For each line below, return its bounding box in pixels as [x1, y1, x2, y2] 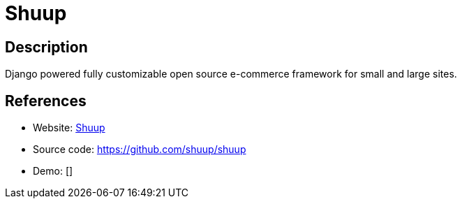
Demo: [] [33, 165, 73, 177]
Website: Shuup [33, 122, 105, 134]
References [5, 92, 87, 110]
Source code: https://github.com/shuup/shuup [33, 143, 246, 156]
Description [5, 38, 88, 56]
